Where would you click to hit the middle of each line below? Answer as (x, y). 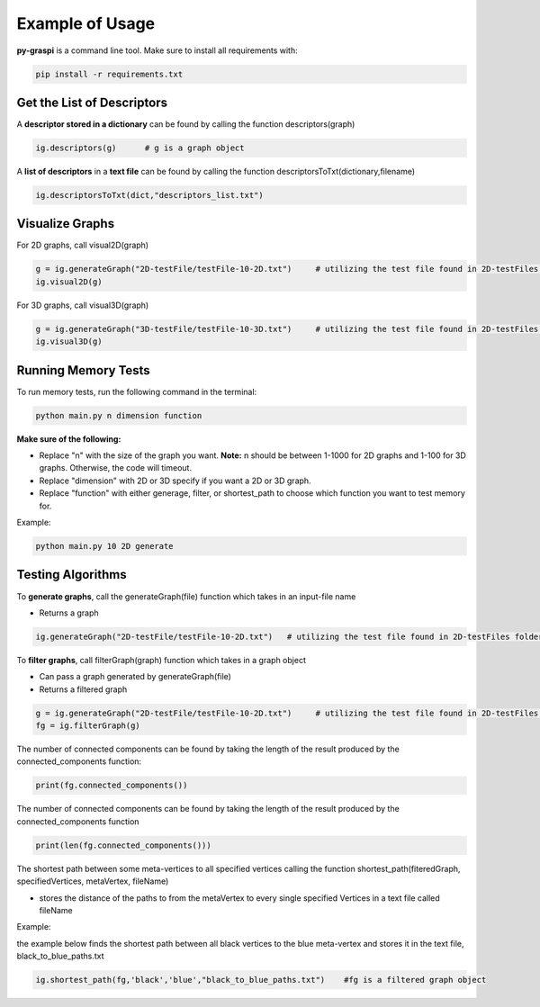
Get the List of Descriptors (92, 102)
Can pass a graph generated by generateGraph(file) (135, 677)
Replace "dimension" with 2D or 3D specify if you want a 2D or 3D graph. (175, 481)
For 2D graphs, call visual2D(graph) (82, 245)
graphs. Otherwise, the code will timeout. (116, 468)
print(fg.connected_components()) (112, 786)
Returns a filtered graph (83, 689)
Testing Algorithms (72, 575)
